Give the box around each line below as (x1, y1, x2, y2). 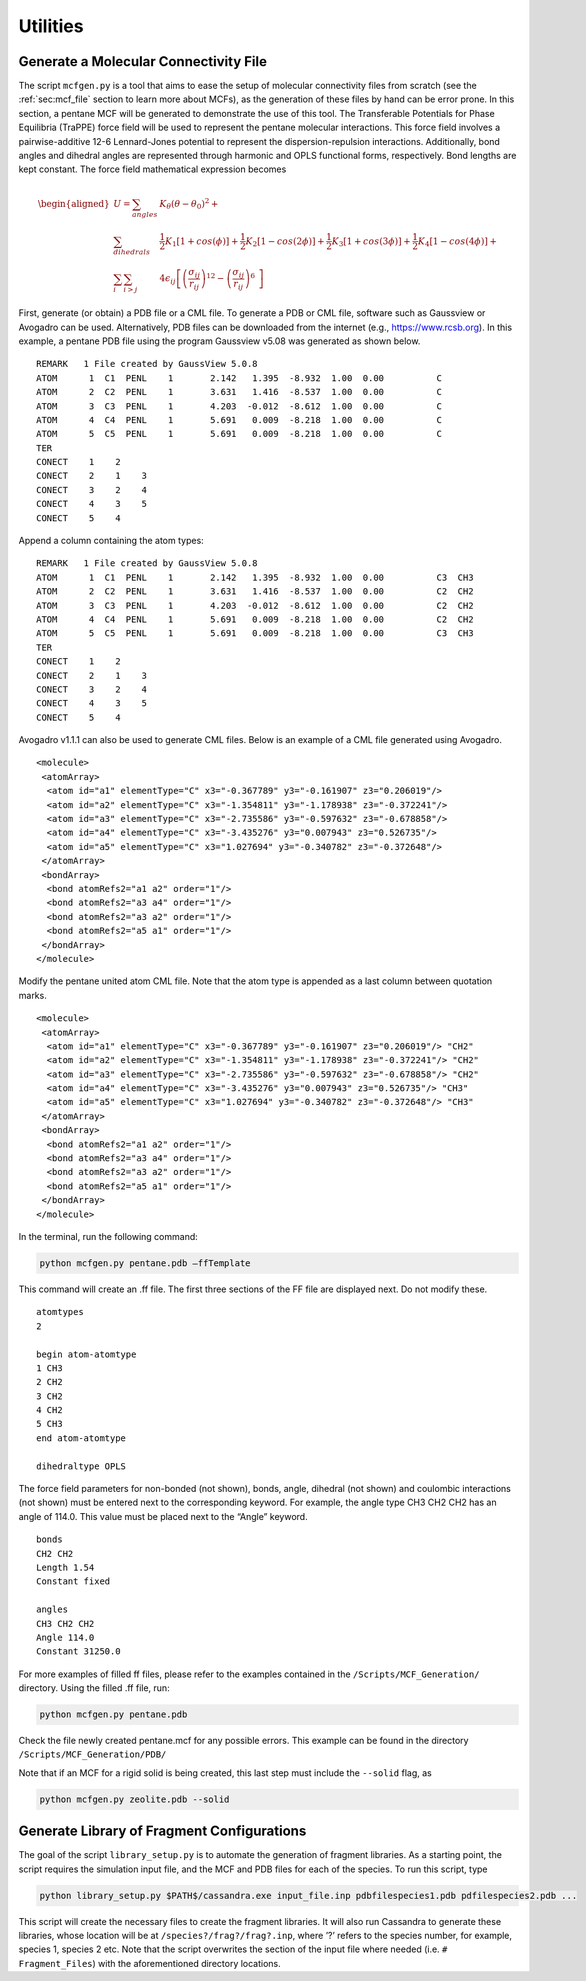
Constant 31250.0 (36, 1646, 121, 1657)
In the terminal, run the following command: (18, 1230, 199, 1242)
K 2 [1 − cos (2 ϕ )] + (245, 235, 325, 249)
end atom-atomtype (36, 1432, 127, 1444)
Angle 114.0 (36, 1631, 95, 1643)
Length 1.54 (36, 1561, 95, 1573)
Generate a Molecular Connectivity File (18, 53, 268, 70)
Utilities (18, 15, 84, 37)
